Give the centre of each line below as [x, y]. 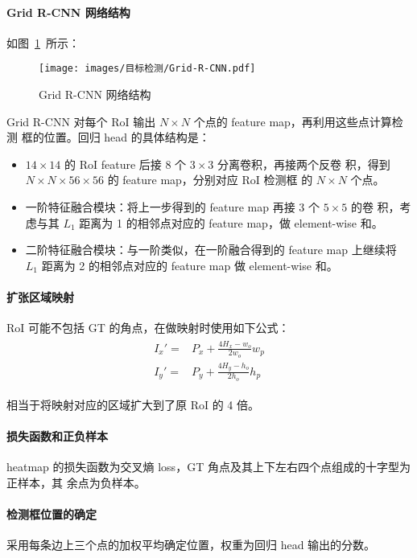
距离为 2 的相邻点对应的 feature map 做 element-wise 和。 [190, 265]
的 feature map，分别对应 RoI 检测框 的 [210, 180]
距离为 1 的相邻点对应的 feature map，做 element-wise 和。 [231, 222]
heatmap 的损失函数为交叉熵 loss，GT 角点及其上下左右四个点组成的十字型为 [208, 467]
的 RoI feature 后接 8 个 [126, 164]
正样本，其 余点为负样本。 [76, 482]
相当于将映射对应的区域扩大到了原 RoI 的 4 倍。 [133, 404]
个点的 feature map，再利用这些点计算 [293, 121]
